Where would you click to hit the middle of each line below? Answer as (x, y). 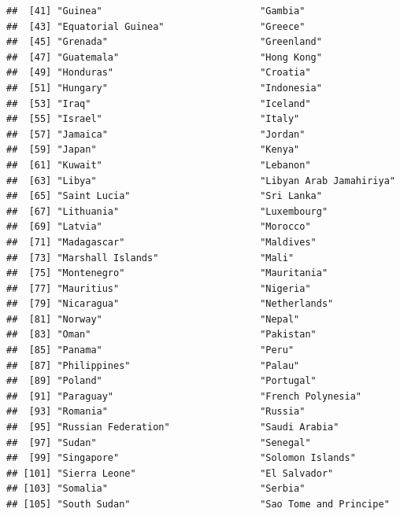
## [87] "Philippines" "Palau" (153, 365)
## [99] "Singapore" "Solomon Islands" (181, 458)
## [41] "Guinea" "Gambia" (156, 11)
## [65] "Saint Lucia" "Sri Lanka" (164, 196)
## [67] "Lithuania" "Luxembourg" (167, 211)
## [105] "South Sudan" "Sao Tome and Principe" (198, 504)
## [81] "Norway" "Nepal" (153, 319)
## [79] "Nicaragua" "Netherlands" (170, 304)
